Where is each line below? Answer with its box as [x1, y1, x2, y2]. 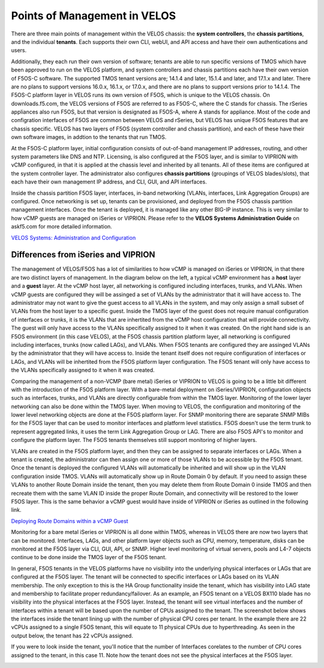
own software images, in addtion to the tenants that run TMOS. [11, 133, 167, 141]
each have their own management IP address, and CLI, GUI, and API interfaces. [11, 178, 207, 186]
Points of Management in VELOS [11, 9, 176, 22]
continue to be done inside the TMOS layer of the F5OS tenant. [11, 554, 167, 561]
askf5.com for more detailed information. [11, 223, 112, 230]
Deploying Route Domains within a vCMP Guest [11, 517, 128, 524]
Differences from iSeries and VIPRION [11, 250, 155, 260]
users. [11, 47, 27, 54]
